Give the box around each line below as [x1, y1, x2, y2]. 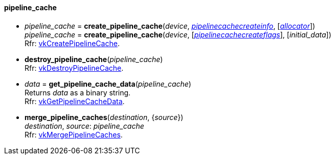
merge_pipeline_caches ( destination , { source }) [25, 112, 184, 122]
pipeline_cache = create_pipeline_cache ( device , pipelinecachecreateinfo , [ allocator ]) [25, 21, 316, 30]
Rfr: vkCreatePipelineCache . [25, 38, 120, 48]
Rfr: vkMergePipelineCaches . [25, 130, 123, 139]
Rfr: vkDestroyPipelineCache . [25, 63, 124, 72]
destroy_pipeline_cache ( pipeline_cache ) [25, 54, 163, 64]
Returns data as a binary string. [25, 88, 131, 97]
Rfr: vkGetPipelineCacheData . [25, 96, 125, 106]
